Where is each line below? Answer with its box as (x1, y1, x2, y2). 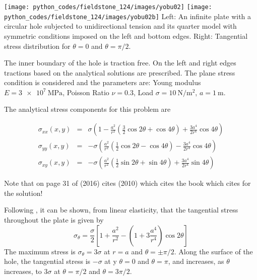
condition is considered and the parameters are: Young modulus (4, 77, 201, 88)
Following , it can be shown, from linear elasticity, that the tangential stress (4, 204, 238, 215)
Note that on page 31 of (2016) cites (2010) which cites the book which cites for (4, 178, 251, 188)
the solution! (4, 187, 43, 198)
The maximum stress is (4, 246, 76, 256)
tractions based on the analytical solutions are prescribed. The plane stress (4, 67, 235, 78)
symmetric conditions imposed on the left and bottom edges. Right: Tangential (4, 30, 248, 41)
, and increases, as (168, 256, 224, 266)
